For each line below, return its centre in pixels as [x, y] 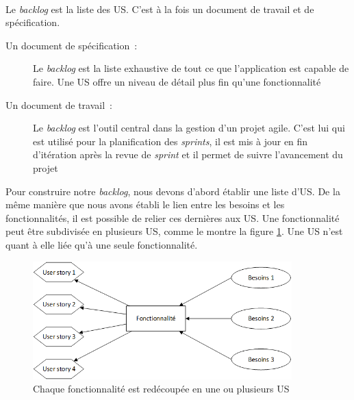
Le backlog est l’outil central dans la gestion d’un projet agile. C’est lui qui [189, 128]
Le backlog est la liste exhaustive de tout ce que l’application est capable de [191, 68]
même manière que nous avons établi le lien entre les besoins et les [145, 204]
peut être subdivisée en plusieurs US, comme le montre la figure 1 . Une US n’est [174, 231]
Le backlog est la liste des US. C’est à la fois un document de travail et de [160, 9]
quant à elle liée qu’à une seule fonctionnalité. [102, 244]
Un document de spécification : [72, 45]
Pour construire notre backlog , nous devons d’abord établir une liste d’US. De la [173, 191]
